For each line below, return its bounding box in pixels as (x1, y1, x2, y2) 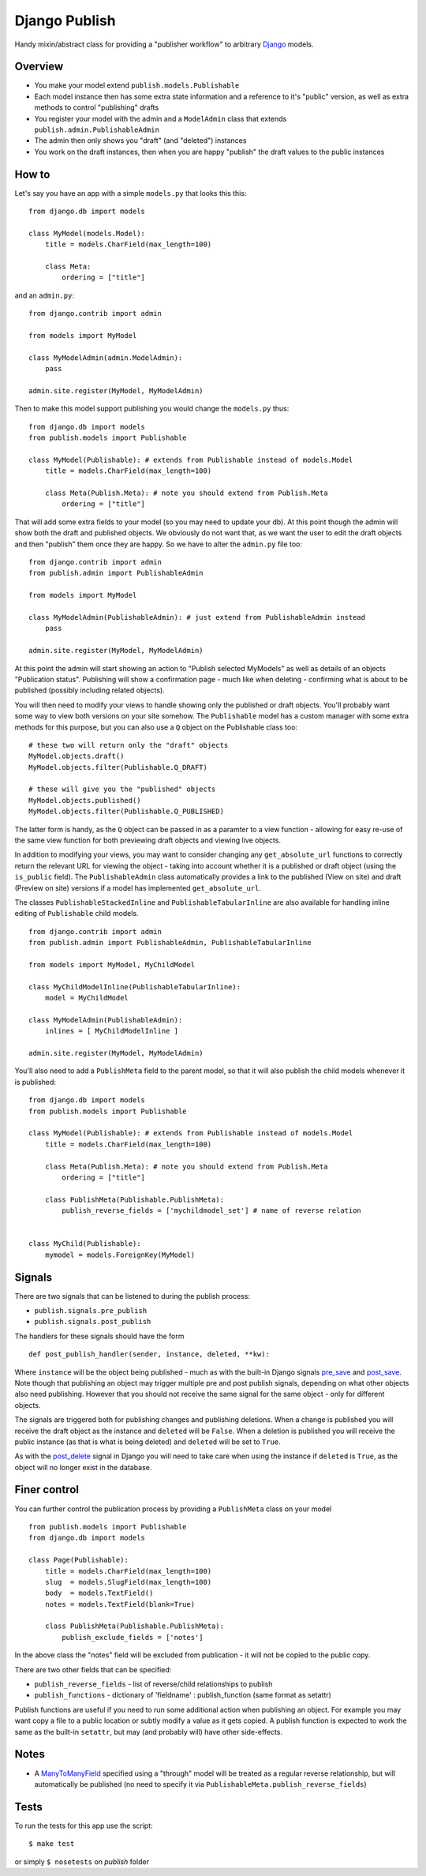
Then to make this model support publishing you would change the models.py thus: (14, 403, 290, 414)
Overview (14, 60, 64, 73)
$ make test (28, 1840, 75, 1848)
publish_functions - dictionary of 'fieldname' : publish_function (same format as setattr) (34, 1690, 331, 1700)
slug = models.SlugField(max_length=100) (44, 1578, 212, 1586)
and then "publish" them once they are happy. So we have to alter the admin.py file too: (14, 539, 303, 549)
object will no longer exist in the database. (14, 1462, 152, 1472)
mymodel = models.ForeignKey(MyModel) (44, 1250, 196, 1259)
